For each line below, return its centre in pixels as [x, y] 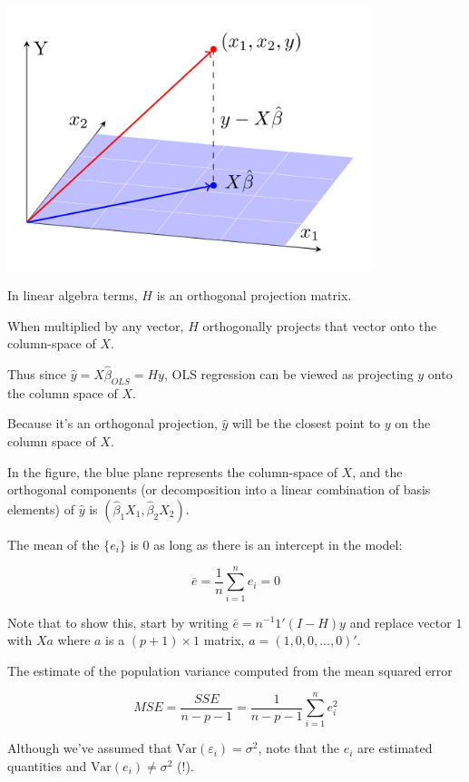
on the [413, 423]
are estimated [395, 748]
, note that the [298, 748]
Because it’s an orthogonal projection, [112, 423]
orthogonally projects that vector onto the [320, 325]
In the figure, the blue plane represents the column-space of [172, 471]
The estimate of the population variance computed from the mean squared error [230, 670]
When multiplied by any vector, [96, 325]
